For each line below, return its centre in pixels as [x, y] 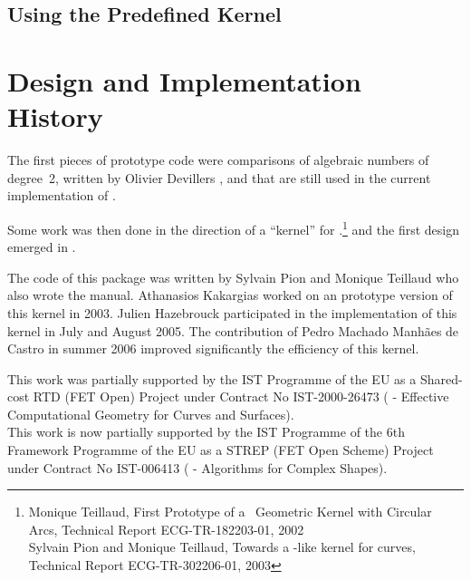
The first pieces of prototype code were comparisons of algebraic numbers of [218, 160]
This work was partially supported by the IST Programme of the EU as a [212, 378]
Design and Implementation [184, 80]
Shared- [441, 378]
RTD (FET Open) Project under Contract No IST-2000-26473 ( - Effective [241, 396]
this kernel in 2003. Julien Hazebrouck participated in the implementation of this [232, 312]
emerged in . [42, 247]
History [55, 116]
